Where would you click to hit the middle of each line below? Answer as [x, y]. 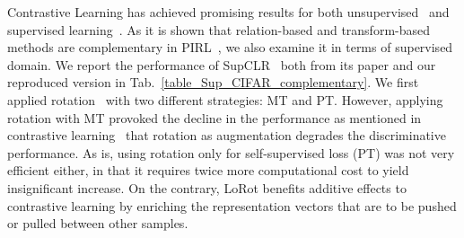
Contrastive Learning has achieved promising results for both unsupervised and [228, 12]
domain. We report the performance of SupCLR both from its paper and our [222, 64]
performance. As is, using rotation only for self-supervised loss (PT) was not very [231, 152]
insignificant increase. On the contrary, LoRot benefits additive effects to [207, 187]
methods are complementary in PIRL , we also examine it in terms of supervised [230, 47]
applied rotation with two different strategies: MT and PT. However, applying [225, 99]
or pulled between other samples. [98, 223]
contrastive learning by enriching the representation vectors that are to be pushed [232, 205]
